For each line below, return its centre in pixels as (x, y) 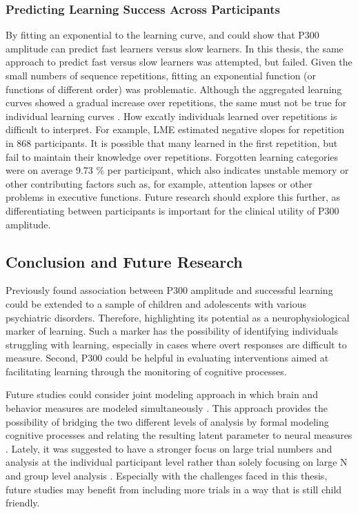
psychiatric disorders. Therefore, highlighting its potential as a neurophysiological (178, 317)
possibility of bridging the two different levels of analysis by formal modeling (167, 421)
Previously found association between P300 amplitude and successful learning (169, 290)
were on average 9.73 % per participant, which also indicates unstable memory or (177, 170)
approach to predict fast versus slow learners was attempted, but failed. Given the (179, 62)
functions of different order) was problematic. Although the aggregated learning (174, 89)
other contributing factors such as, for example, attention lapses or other (159, 183)
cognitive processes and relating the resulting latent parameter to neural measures (179, 435)
